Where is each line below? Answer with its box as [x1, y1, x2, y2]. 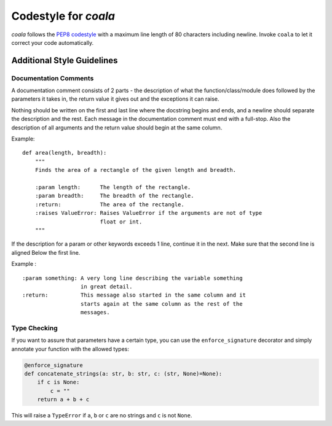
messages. [80, 309, 110, 316]
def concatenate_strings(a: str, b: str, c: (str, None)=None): [24, 370, 223, 377]
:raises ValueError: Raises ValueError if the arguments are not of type [34, 209, 263, 217]
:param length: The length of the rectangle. [34, 184, 191, 190]
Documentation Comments [11, 74, 94, 82]
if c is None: [37, 379, 80, 386]
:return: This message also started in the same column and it [22, 292, 246, 299]
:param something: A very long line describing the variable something [22, 274, 243, 282]
